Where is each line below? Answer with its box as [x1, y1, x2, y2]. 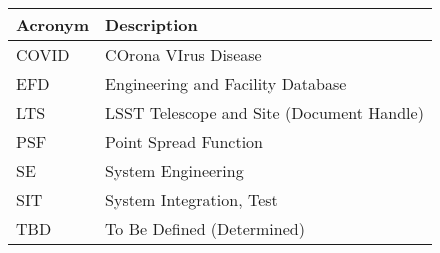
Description [105, 13, 198, 36]
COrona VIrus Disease [105, 43, 262, 66]
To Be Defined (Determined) [105, 217, 305, 240]
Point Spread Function [105, 130, 263, 153]
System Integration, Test [105, 188, 278, 211]
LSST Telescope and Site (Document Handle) [105, 101, 424, 124]
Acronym [16, 13, 90, 36]
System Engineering [105, 159, 244, 182]
